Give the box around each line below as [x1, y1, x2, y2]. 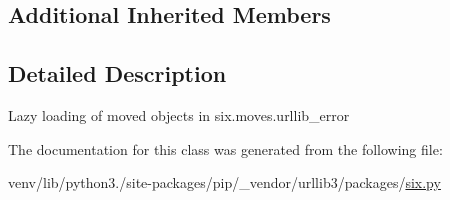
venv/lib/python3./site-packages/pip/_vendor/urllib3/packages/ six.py [8, 172, 441, 193]
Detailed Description [8, 58, 227, 89]
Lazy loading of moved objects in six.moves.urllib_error [8, 104, 350, 125]
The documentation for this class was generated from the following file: [8, 138, 443, 159]
